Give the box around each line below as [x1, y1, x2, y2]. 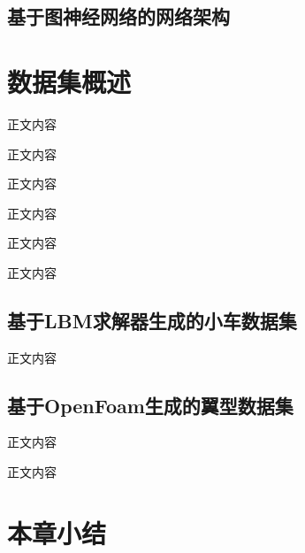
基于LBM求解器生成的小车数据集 [7, 306, 297, 334]
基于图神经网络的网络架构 [7, 3, 230, 30]
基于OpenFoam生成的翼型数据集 [7, 391, 294, 419]
